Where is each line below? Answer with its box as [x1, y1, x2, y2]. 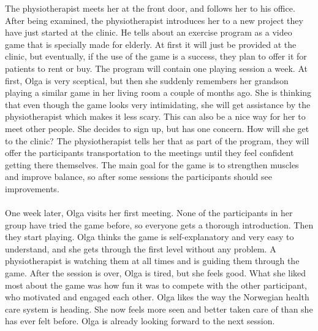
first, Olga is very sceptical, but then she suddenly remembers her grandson [5, 74, 289, 87]
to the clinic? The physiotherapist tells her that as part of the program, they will [5, 134, 309, 147]
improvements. [5, 182, 59, 195]
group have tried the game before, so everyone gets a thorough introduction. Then [5, 218, 314, 231]
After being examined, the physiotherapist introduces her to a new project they [5, 14, 303, 26]
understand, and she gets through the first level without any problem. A [5, 242, 276, 255]
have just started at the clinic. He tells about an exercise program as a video [5, 26, 292, 39]
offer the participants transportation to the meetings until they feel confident [5, 146, 294, 159]
